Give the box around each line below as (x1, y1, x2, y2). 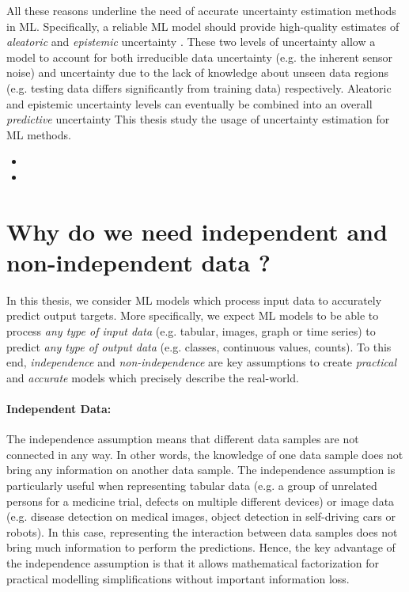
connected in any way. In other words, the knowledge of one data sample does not (6, 446, 403, 462)
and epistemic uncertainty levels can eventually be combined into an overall (6, 95, 373, 112)
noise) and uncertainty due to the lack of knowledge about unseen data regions (6, 64, 388, 81)
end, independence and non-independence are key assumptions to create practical (6, 354, 397, 370)
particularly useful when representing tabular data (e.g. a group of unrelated (6, 476, 377, 493)
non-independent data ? (6, 245, 271, 278)
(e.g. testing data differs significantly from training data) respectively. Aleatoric (6, 79, 392, 96)
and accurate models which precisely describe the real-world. (6, 369, 299, 385)
